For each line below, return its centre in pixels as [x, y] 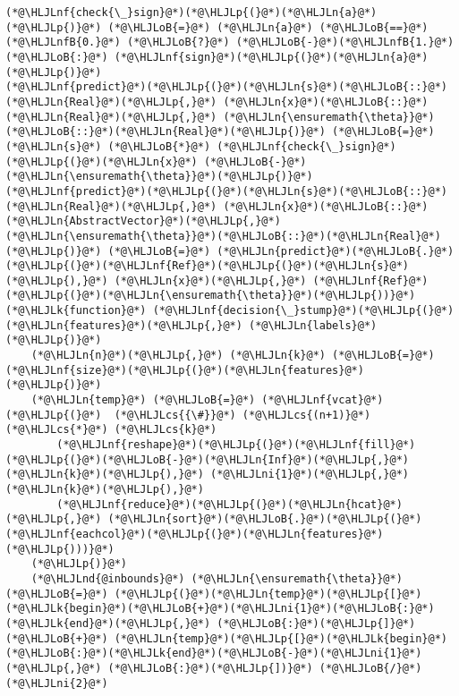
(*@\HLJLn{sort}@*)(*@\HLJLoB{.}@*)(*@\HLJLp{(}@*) [265, 519]
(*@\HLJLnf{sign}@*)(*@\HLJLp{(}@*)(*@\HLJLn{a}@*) [271, 57]
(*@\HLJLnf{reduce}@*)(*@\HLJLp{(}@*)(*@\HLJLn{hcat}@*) [229, 504]
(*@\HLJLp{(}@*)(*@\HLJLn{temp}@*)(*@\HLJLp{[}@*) [268, 594]
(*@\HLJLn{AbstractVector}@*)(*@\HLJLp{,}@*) [143, 221]
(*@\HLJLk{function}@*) [76, 311]
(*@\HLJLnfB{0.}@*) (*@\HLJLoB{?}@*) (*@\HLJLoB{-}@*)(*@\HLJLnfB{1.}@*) [230, 42]
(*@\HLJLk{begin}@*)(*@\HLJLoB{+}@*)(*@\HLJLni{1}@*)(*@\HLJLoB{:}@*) [220, 609]
